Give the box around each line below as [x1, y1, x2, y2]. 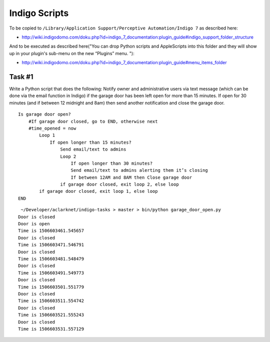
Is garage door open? [18, 112, 71, 117]
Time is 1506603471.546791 [18, 242, 84, 248]
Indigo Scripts [9, 8, 69, 19]
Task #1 [9, 73, 33, 81]
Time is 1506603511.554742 [18, 298, 84, 304]
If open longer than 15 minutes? [49, 139, 132, 145]
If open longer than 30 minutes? [70, 160, 152, 166]
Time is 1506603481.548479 [18, 256, 84, 261]
